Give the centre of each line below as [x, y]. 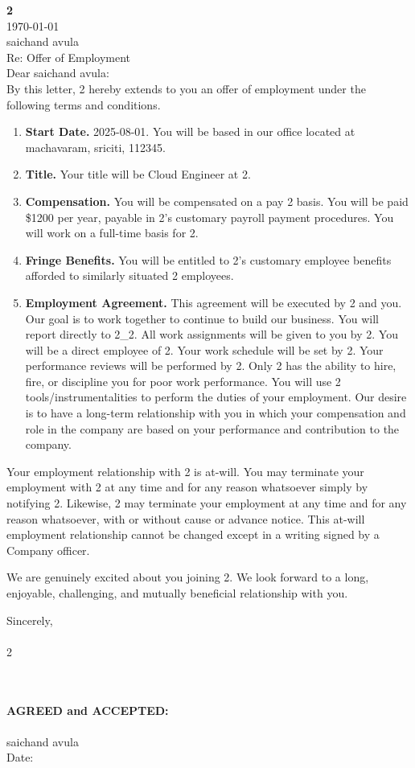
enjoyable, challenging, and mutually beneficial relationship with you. [177, 593]
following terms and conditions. [84, 104]
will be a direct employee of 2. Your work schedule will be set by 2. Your [204, 349]
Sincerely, [30, 620]
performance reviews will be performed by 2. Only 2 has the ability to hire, [211, 366]
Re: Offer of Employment [69, 57]
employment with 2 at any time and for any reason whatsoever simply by [187, 487]
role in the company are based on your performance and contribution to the [212, 428]
